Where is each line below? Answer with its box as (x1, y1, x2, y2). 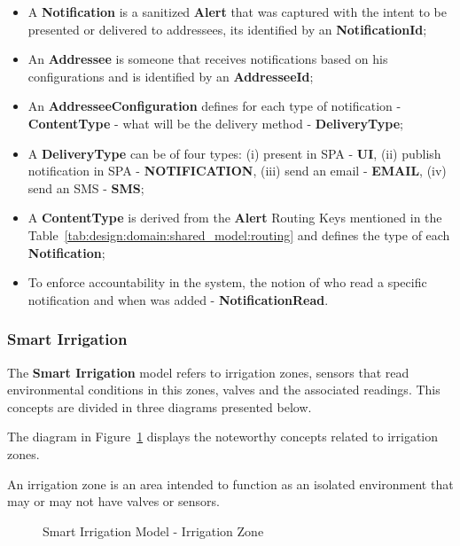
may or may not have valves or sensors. (7, 492, 220, 511)
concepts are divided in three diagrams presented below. (7, 397, 312, 416)
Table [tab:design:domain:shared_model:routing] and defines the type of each (27, 225, 450, 244)
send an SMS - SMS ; (27, 178, 144, 197)
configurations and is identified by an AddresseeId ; (27, 66, 314, 85)
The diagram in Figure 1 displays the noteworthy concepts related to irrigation (7, 427, 439, 446)
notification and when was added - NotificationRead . (27, 290, 329, 308)
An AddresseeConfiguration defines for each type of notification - (27, 97, 402, 115)
